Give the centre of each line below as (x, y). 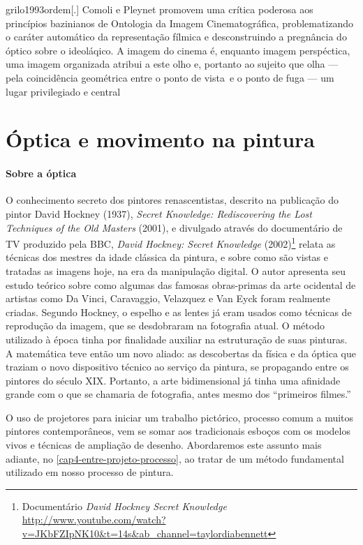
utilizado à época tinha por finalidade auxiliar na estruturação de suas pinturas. (177, 339)
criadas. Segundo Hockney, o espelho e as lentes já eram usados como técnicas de (179, 312)
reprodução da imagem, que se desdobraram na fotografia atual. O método (165, 326)
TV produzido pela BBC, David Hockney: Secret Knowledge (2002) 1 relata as (171, 242)
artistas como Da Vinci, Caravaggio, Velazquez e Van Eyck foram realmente (168, 298)
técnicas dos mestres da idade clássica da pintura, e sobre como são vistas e (167, 257)
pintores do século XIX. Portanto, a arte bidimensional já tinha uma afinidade (173, 380)
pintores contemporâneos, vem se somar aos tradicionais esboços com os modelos (178, 431)
